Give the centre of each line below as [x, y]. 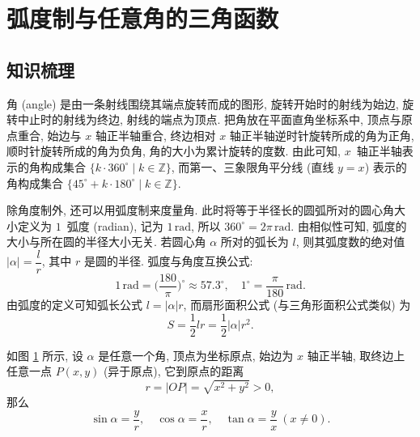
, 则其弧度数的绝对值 [350, 242]
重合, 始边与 [49, 135]
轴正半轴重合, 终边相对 [155, 135]
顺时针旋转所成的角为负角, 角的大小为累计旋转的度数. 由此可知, [174, 151]
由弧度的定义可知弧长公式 [74, 305]
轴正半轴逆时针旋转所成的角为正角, [322, 135]
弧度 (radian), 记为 [115, 225]
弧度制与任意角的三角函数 [143, 18]
